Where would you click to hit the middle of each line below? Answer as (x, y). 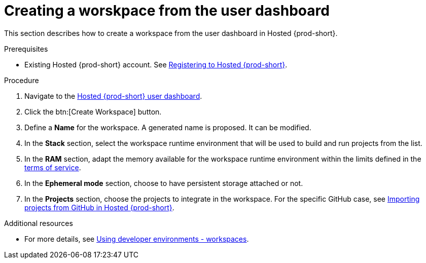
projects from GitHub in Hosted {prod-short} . (99, 207)
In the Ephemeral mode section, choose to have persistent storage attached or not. (164, 183)
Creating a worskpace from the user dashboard (167, 11)
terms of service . (53, 167)
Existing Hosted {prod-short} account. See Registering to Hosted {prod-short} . (156, 64)
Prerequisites (26, 49)
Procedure (22, 80)
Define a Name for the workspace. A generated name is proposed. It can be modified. (168, 127)
